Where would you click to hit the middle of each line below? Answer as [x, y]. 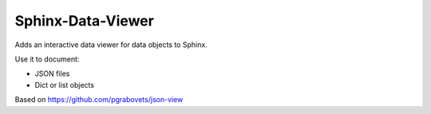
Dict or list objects [65, 85]
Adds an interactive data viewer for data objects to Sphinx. [111, 45]
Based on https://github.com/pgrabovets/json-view [99, 100]
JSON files [52, 74]
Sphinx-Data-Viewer [85, 21]
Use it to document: [47, 59]
